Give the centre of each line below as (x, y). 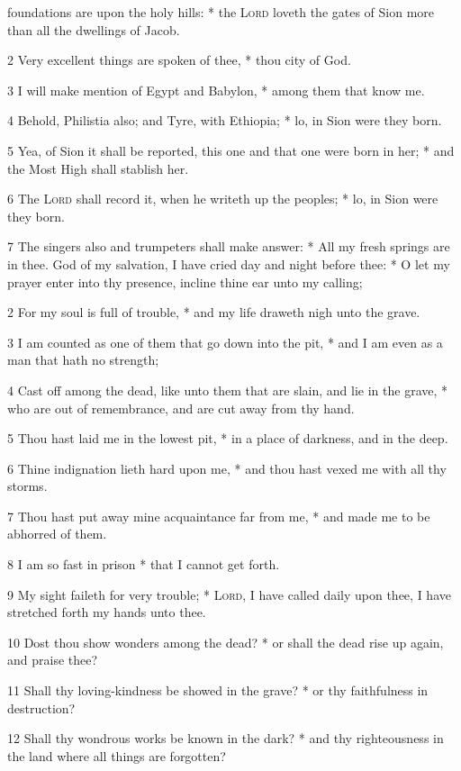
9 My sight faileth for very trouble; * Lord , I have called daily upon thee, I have (229, 594)
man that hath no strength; (83, 360)
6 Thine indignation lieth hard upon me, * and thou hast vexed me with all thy (227, 468)
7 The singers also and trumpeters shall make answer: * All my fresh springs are (229, 246)
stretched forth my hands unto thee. (107, 612)
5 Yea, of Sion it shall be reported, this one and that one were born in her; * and (231, 150)
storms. (27, 486)
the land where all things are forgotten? (117, 755)
